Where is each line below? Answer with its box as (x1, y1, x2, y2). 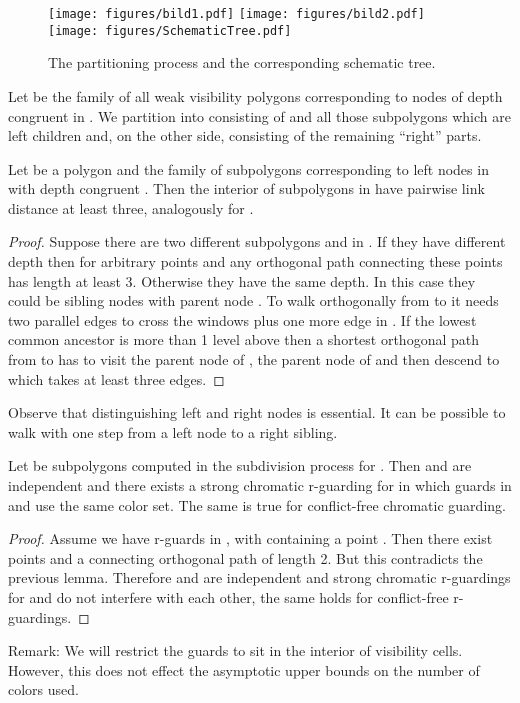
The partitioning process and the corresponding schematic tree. (48, 52, 436, 73)
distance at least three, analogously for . (8, 197, 254, 218)
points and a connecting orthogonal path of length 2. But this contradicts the (8, 547, 483, 568)
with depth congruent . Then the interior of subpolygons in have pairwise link (8, 178, 485, 199)
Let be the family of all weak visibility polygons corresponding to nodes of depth (8, 85, 503, 106)
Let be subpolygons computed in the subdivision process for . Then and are (8, 455, 472, 476)
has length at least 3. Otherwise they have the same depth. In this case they (8, 270, 476, 291)
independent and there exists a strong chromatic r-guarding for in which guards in (8, 475, 512, 495)
